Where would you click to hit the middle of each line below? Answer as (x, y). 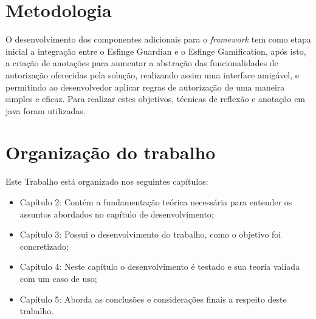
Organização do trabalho (111, 152)
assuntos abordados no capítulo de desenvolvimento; (117, 214)
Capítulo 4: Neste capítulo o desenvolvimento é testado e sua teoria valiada (160, 266)
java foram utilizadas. (46, 110)
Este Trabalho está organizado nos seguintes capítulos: (107, 181)
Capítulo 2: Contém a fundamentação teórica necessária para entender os (156, 202)
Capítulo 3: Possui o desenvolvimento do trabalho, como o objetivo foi (150, 234)
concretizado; (44, 246)
